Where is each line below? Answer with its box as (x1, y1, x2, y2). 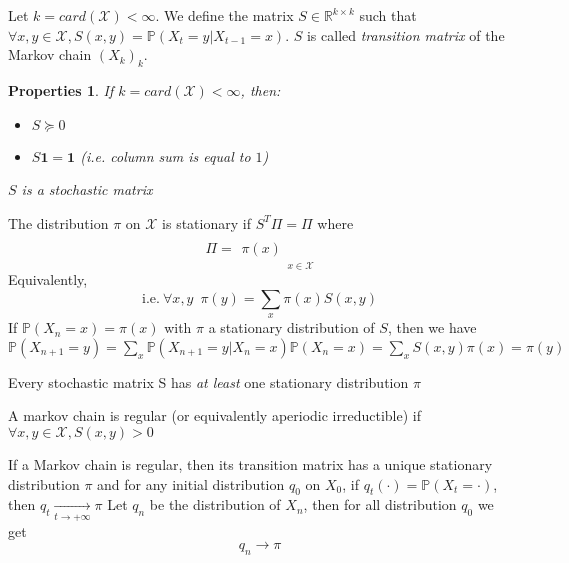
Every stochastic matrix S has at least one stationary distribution (8, 371, 409, 392)
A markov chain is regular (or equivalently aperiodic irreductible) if (8, 405, 421, 426)
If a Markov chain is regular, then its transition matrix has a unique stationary (8, 454, 493, 475)
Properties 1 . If (8, 79, 114, 100)
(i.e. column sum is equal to (80, 145, 251, 166)
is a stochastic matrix (21, 179, 153, 200)
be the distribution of (149, 494, 281, 515)
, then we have (387, 317, 477, 338)
